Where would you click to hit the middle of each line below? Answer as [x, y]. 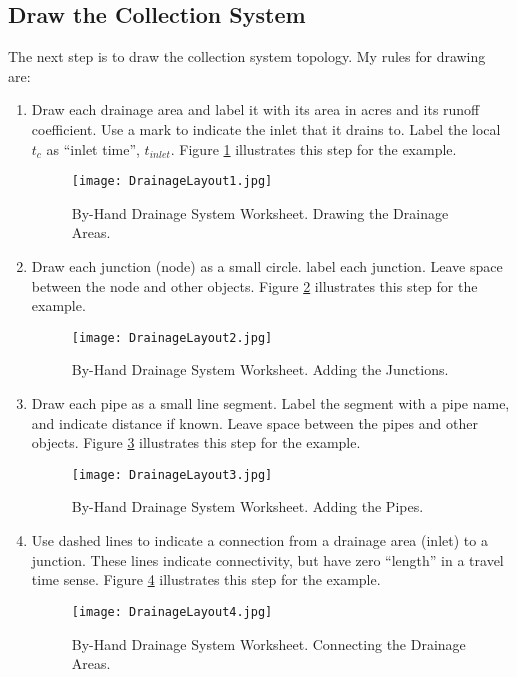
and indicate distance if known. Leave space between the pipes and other [254, 422]
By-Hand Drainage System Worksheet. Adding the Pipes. [247, 506]
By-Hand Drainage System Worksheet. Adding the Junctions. [260, 369]
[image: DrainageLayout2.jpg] [172, 337]
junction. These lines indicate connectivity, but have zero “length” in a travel [267, 559]
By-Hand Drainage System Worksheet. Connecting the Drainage [268, 643]
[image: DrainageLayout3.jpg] [172, 474]
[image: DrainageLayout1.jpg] [172, 181]
